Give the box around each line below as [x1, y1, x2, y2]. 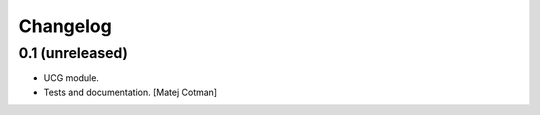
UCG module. [43, 72, 100, 84]
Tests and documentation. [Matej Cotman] [43, 86, 218, 98]
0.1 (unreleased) [18, 44, 129, 62]
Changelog [18, 15, 112, 37]
